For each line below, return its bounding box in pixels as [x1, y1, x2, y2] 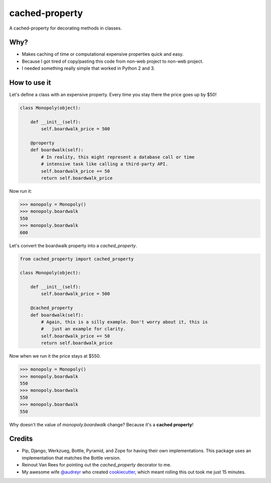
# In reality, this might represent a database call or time [41, 154, 195, 160]
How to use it [9, 78, 51, 87]
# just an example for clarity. [41, 326, 126, 332]
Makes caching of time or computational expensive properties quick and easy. [22, 51, 184, 57]
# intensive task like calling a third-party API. [41, 161, 168, 167]
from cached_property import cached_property [20, 256, 134, 262]
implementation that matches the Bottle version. [22, 454, 121, 461]
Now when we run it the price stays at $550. [9, 353, 101, 359]
